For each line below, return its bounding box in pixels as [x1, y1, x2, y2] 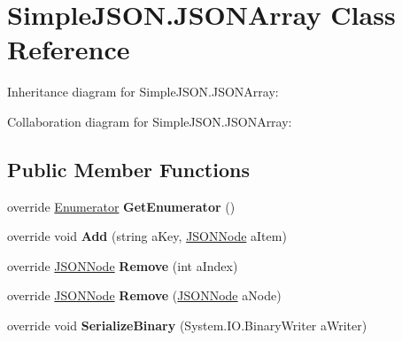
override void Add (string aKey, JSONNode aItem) [7, 227, 287, 245]
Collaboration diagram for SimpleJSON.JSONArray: [7, 112, 292, 130]
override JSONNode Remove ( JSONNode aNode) [7, 286, 282, 305]
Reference [7, 31, 130, 67]
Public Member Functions [7, 155, 250, 182]
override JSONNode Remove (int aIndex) [7, 256, 238, 275]
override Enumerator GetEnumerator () [7, 197, 236, 215]
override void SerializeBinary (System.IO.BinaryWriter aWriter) [7, 316, 367, 335]
